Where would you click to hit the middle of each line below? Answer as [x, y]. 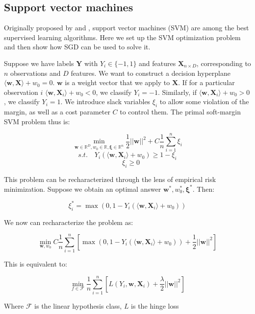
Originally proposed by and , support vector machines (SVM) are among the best [127, 28]
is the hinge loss [155, 305]
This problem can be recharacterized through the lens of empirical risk [110, 179]
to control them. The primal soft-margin [180, 112]
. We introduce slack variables [105, 101]
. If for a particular [206, 82]
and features [157, 63]
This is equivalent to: [36, 264]
